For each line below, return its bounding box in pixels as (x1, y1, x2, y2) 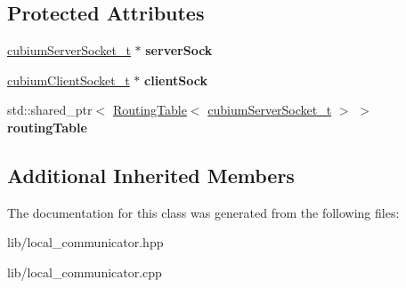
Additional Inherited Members (7, 161, 295, 188)
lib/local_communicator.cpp (7, 262, 162, 281)
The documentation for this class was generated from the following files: (7, 203, 400, 221)
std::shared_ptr (7, 100, 93, 119)
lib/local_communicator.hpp (7, 233, 164, 252)
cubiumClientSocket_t (7, 70, 130, 89)
